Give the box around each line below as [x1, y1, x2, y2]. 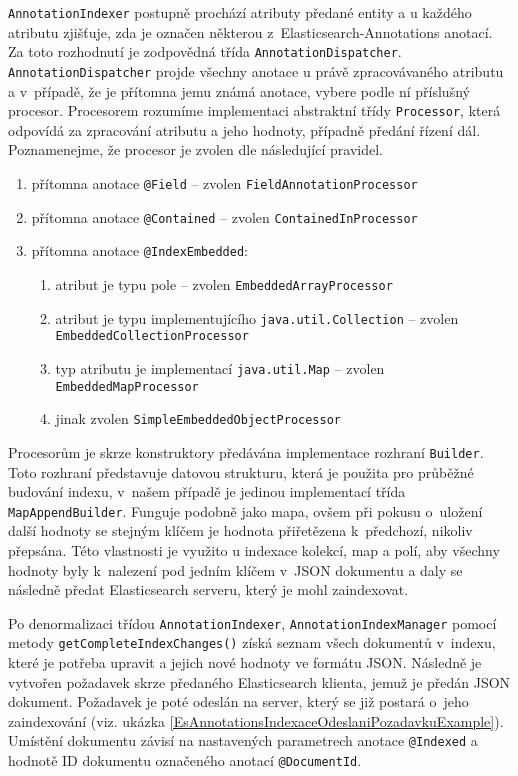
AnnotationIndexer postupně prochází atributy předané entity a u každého [8, 2, 472, 22]
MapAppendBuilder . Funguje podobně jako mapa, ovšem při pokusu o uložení [8, 500, 483, 521]
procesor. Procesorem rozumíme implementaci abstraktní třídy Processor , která [8, 100, 501, 121]
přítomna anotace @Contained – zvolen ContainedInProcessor [31, 206, 418, 227]
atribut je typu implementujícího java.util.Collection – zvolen [55, 307, 459, 328]
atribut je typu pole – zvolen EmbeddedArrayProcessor [55, 273, 393, 294]
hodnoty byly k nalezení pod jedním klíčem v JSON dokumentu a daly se [8, 559, 463, 580]
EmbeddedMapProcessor [55, 379, 199, 394]
